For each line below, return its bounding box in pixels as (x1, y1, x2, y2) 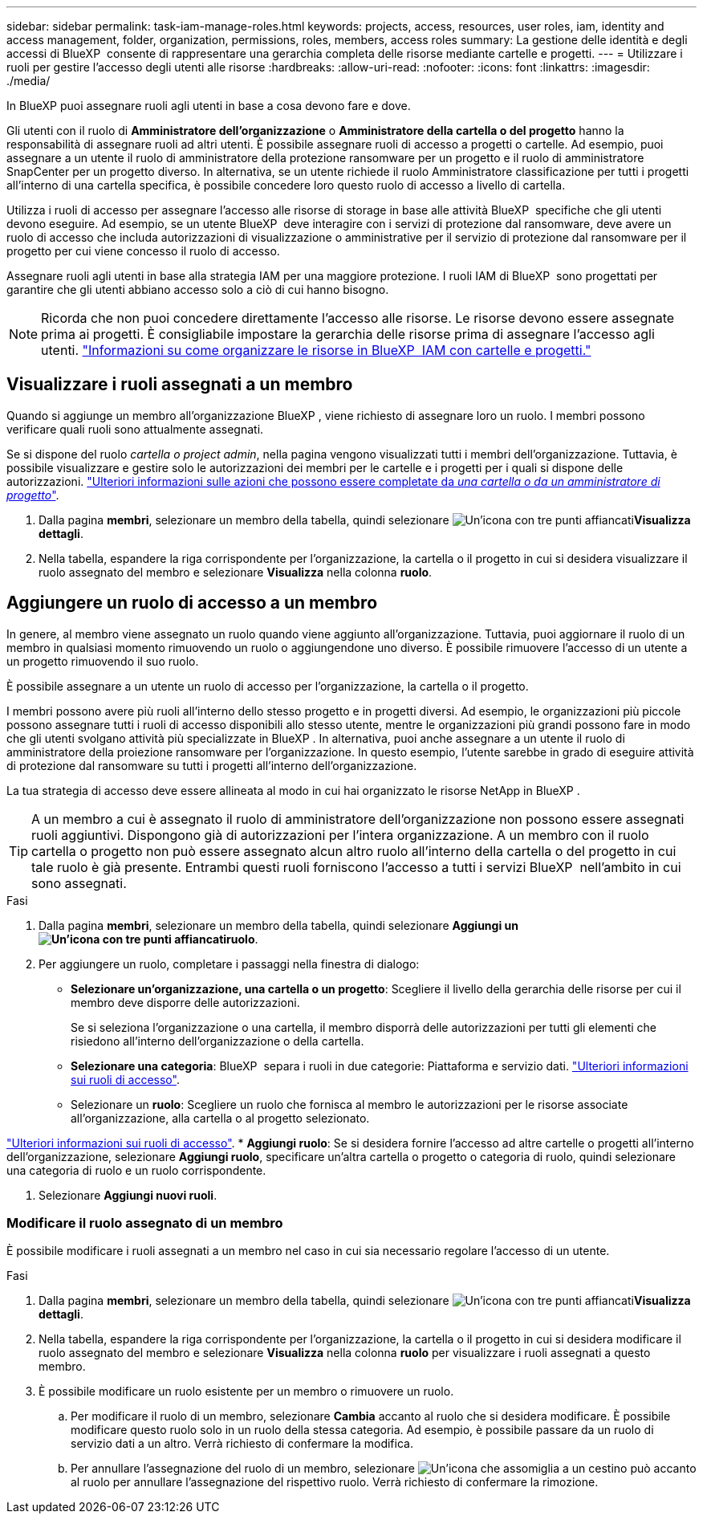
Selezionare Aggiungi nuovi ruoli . (39, 1188, 217, 1202)
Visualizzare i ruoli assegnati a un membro (6, 374, 353, 395)
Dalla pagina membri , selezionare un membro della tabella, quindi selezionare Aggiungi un (39, 918, 518, 932)
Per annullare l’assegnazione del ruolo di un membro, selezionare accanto (71, 1461, 697, 1476)
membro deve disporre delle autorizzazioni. (71, 995, 300, 1009)
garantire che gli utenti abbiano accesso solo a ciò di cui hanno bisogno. (6, 283, 389, 296)
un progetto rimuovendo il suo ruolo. (6, 654, 199, 668)
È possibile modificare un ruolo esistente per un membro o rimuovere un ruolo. (39, 1384, 454, 1399)
